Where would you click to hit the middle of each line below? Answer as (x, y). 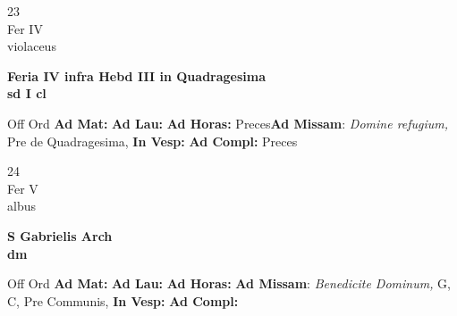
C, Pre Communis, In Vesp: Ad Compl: (123, 300)
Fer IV (25, 28)
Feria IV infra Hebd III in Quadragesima (137, 75)
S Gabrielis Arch (60, 235)
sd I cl (27, 93)
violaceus (32, 46)
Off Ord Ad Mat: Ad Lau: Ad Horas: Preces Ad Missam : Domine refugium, (228, 123)
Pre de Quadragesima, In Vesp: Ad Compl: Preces (152, 141)
